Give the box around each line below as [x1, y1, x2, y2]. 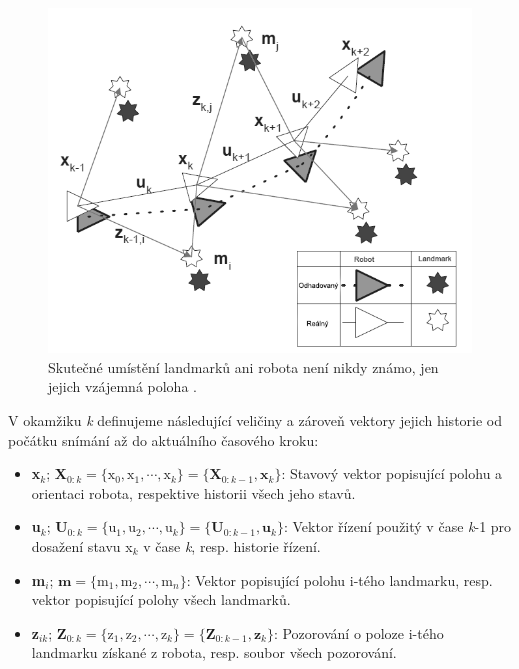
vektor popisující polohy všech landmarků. [31, 589, 291, 610]
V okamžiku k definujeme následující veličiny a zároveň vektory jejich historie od [8, 409, 503, 430]
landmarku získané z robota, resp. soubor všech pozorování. [31, 642, 397, 663]
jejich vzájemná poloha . [48, 376, 197, 397]
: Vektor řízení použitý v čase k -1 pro [283, 516, 512, 537]
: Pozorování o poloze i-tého [273, 622, 444, 643]
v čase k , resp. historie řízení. [143, 535, 321, 556]
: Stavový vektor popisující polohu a [281, 463, 503, 484]
